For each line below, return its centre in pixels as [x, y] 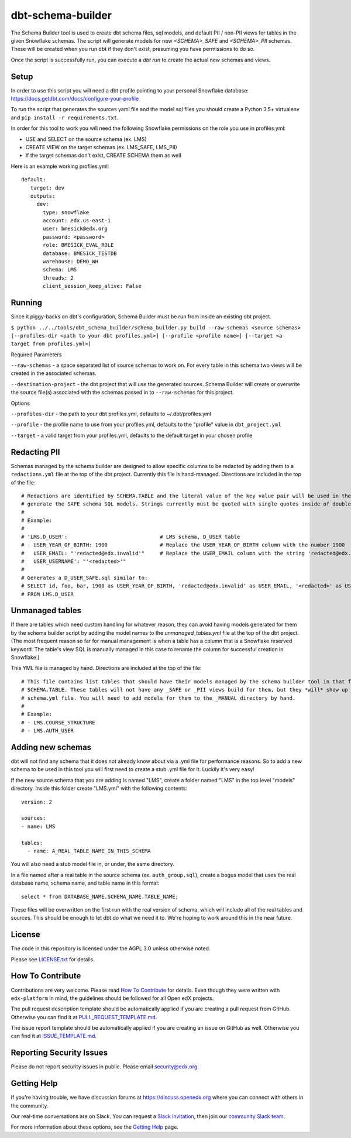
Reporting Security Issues [59, 1053]
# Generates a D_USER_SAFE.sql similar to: [85, 577]
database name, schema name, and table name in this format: [85, 883]
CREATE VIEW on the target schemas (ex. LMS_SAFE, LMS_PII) [101, 147]
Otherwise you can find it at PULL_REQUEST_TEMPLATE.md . [84, 1017]
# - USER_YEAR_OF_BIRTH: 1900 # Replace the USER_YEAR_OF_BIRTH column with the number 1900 [183, 545]
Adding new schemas [51, 747]
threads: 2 [58, 278]
